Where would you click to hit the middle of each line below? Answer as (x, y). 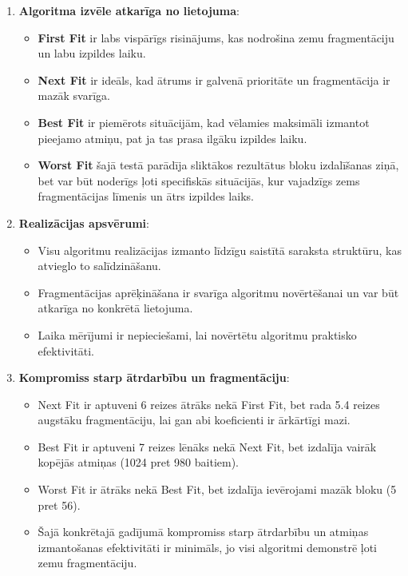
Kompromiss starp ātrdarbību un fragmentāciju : (154, 377)
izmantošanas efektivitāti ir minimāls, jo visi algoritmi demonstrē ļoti (207, 547)
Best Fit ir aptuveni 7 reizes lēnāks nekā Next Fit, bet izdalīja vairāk (207, 446)
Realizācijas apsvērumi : (84, 222)
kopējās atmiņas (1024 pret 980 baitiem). (139, 462)
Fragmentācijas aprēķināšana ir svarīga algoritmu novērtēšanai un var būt (218, 292)
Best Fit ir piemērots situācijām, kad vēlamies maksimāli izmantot (204, 122)
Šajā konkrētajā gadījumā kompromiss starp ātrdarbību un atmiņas (203, 532)
